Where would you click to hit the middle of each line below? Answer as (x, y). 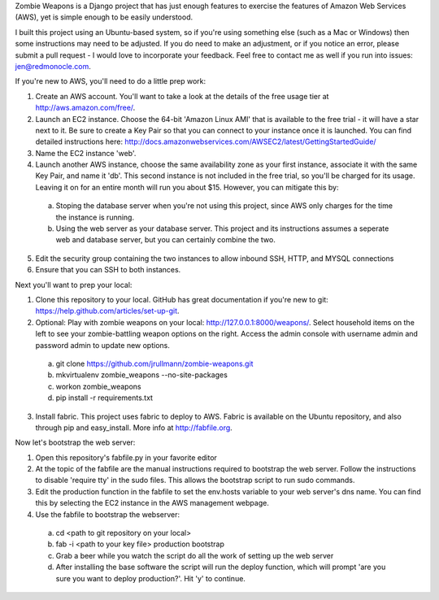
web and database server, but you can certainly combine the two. (165, 240)
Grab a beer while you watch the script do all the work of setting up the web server (195, 555)
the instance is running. (95, 217)
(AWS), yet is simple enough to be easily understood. (104, 17)
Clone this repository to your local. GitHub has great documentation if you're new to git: (182, 299)
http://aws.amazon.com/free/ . (85, 108)
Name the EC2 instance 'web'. (86, 153)
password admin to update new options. (102, 345)
